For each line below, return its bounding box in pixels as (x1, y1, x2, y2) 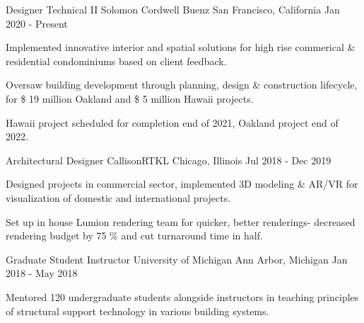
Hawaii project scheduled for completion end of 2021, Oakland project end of (6, 115, 339, 130)
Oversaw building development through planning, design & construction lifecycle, (6, 77, 358, 92)
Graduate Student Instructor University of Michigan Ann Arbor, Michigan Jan (6, 251, 348, 266)
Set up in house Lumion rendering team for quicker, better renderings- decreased (6, 214, 356, 229)
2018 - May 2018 (6, 266, 78, 280)
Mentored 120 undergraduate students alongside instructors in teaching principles (6, 289, 359, 304)
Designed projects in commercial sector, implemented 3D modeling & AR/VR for (6, 176, 358, 191)
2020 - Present (6, 16, 68, 30)
